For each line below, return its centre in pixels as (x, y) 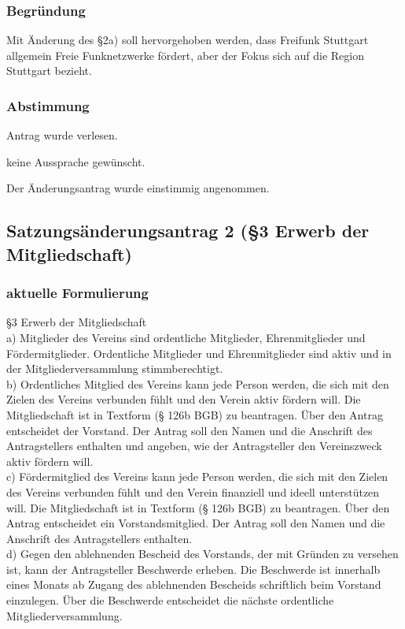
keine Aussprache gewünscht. (76, 161)
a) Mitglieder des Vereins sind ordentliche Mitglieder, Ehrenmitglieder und (186, 337)
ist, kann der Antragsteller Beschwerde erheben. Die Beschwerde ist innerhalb (193, 569)
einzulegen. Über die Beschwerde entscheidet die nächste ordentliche (170, 600)
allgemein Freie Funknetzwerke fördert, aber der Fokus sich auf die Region (186, 55)
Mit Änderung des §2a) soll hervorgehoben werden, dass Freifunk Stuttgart (188, 40)
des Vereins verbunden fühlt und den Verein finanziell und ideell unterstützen (193, 491)
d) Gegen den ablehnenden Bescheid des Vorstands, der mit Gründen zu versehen (202, 554)
